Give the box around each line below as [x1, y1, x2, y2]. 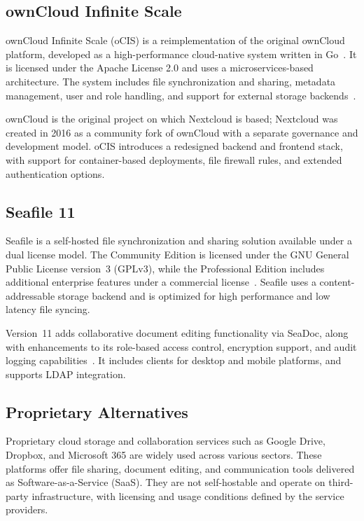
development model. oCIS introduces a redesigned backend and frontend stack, [6, 139, 343, 153]
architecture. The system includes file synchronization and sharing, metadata [6, 74, 336, 88]
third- [328, 475, 353, 489]
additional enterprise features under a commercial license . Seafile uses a [6, 275, 316, 289]
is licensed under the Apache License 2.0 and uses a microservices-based [6, 60, 314, 75]
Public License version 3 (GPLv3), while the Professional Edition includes [6, 260, 325, 275]
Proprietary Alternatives [6, 401, 188, 422]
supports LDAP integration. [6, 366, 126, 381]
